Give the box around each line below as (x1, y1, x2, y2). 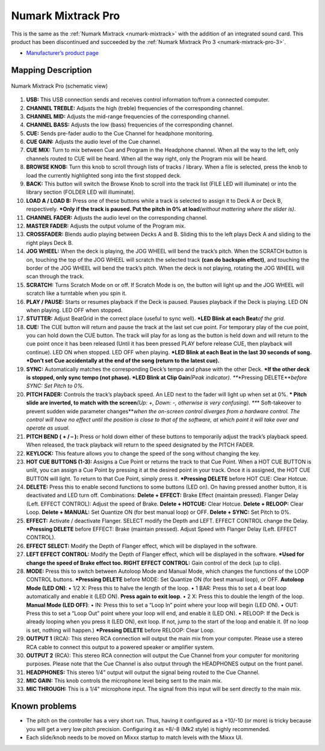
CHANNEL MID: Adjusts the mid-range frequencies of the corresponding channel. (26, 113, 230, 120)
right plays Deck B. (26, 239, 73, 246)
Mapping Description (11, 65, 92, 75)
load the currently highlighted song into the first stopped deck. (26, 172, 182, 179)
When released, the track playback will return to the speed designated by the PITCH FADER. (26, 441, 255, 448)
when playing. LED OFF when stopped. (26, 306, 123, 314)
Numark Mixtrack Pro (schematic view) (11, 82, 108, 90)
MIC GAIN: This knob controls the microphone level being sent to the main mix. (26, 677, 223, 684)
